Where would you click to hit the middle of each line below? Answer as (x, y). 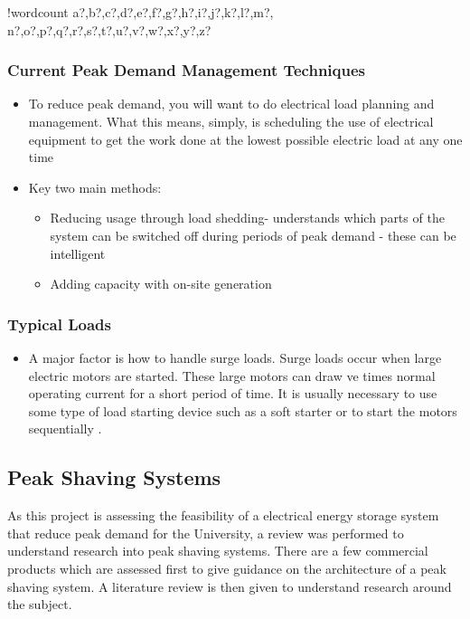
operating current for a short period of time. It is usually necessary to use (233, 393)
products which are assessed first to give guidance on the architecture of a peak (227, 568)
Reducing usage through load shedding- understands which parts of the (247, 218)
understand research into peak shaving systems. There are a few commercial (218, 551)
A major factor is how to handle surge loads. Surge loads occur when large (235, 357)
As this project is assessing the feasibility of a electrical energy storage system (223, 515)
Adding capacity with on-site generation (161, 284)
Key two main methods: (95, 187)
